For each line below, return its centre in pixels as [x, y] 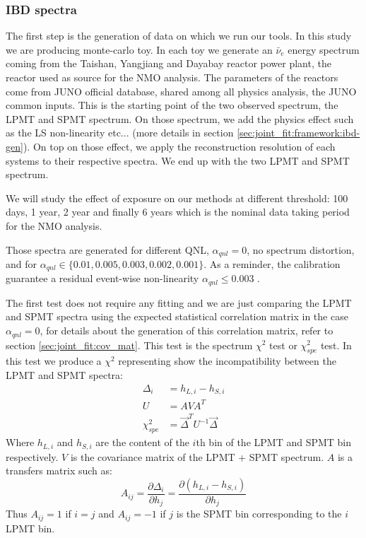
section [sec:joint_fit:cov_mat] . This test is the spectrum [129, 345]
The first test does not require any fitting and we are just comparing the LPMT [179, 302]
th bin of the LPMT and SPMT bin [274, 442]
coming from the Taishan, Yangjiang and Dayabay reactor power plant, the [169, 63]
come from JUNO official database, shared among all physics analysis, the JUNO [181, 91]
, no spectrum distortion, [301, 249]
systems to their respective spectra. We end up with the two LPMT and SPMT [178, 160]
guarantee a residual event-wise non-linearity [102, 278]
